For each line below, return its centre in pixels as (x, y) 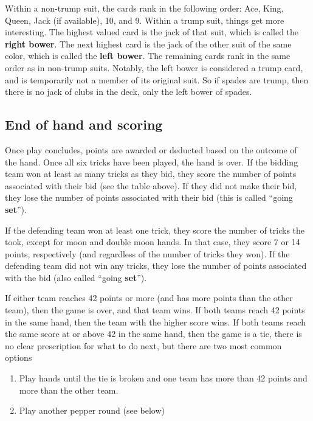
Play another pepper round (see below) (92, 410)
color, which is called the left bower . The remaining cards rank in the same (148, 56)
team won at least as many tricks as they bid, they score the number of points (151, 174)
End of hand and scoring (84, 124)
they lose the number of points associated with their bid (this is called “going (149, 197)
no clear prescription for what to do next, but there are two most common (143, 345)
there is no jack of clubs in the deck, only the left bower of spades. (129, 92)
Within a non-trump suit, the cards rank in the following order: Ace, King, (144, 8)
